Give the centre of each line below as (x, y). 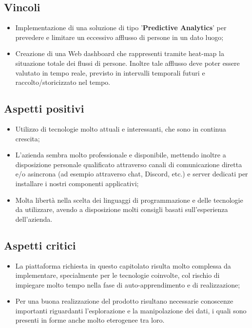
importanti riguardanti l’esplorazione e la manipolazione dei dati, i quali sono (131, 310)
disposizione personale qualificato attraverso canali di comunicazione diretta (129, 164)
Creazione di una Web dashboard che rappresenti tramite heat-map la (120, 53)
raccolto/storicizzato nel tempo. (63, 82)
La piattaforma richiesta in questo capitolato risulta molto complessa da (123, 265)
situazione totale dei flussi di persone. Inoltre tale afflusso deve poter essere (127, 63)
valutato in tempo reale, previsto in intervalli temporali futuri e (110, 72)
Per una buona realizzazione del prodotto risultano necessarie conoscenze (124, 301)
